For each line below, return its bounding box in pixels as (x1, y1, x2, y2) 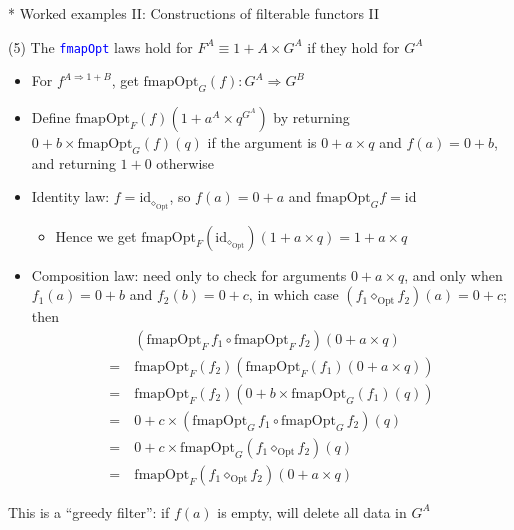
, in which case (248, 284, 339, 305)
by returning (273, 107, 350, 128)
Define (31, 107, 71, 128)
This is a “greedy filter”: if (8, 501, 170, 522)
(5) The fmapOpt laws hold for (8, 36, 193, 57)
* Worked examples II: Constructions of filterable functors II (8, 3, 380, 23)
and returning (31, 152, 116, 173)
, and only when (404, 264, 503, 285)
